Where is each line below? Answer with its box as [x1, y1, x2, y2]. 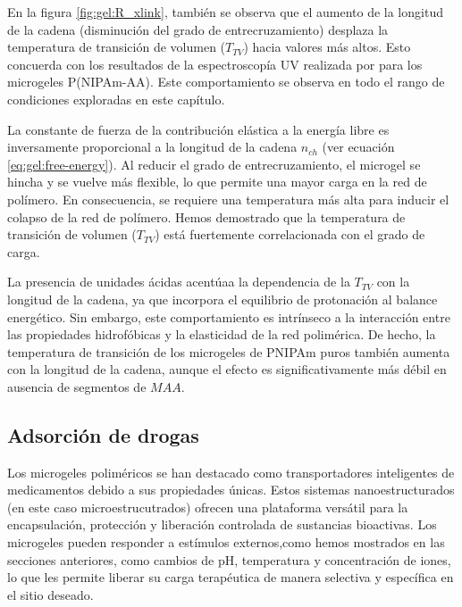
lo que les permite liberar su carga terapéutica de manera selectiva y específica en [7, 568, 454, 586]
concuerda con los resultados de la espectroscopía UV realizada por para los [7, 54, 423, 73]
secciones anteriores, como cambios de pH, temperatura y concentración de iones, [7, 550, 451, 569]
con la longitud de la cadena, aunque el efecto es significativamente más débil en [7, 360, 447, 378]
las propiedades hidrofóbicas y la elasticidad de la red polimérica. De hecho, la [7, 325, 436, 344]
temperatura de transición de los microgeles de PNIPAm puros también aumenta [7, 342, 450, 361]
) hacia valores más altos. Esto [243, 37, 411, 56]
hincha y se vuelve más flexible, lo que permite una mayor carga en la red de [7, 172, 427, 191]
